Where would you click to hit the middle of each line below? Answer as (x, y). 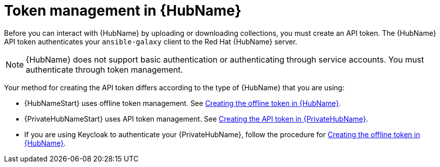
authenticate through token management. (105, 69)
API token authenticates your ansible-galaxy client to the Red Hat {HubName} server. (151, 41)
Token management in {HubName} (123, 11)
